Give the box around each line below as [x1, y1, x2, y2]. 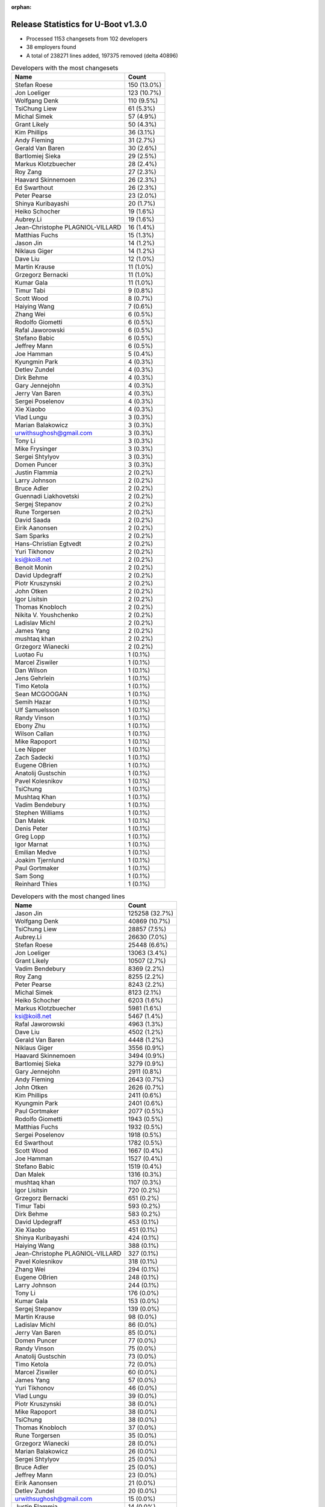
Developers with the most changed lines [11, 892, 126, 901]
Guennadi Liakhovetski [14, 492, 79, 500]
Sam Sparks [14, 532, 49, 540]
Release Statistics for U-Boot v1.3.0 [11, 19, 147, 30]
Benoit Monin [14, 564, 53, 572]
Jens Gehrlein [14, 674, 55, 682]
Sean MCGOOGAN [14, 690, 68, 699]
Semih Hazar [14, 698, 51, 706]
